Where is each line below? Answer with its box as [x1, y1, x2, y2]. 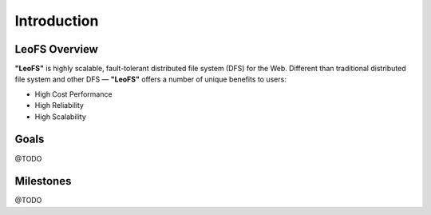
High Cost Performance [34, 89, 113, 99]
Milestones [14, 174, 72, 188]
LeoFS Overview [14, 42, 99, 56]
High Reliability [34, 101, 84, 110]
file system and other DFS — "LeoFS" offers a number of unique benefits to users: [14, 74, 287, 84]
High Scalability [34, 112, 87, 121]
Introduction [14, 12, 99, 30]
